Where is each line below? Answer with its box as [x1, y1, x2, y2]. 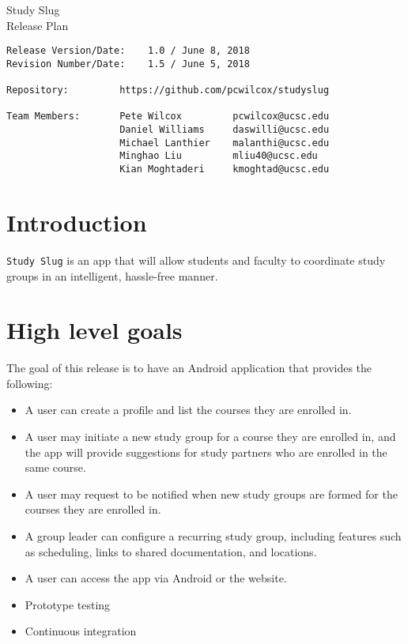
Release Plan [6, 17, 69, 33]
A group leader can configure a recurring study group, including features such [25, 528, 402, 544]
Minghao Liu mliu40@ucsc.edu [119, 150, 318, 162]
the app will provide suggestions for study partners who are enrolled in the [25, 443, 387, 460]
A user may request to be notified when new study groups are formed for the [25, 485, 398, 502]
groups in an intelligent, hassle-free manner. [6, 267, 218, 284]
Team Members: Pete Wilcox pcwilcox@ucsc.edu [6, 111, 330, 122]
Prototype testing [25, 596, 111, 612]
